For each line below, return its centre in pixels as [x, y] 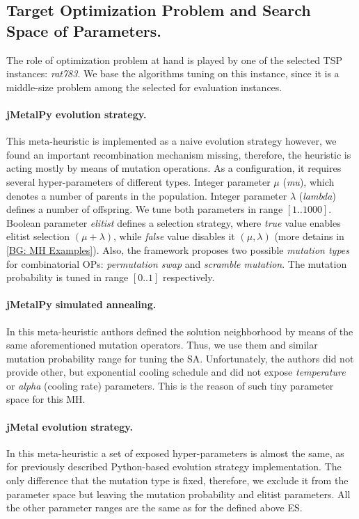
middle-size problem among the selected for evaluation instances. [144, 87]
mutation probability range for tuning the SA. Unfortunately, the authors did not [180, 358]
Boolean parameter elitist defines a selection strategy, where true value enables [174, 222]
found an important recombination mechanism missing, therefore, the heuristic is [179, 154]
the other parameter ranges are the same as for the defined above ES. [154, 508]
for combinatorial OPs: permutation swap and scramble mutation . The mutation [177, 263]
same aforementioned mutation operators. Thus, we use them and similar [162, 345]
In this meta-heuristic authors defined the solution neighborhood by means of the [180, 331]
